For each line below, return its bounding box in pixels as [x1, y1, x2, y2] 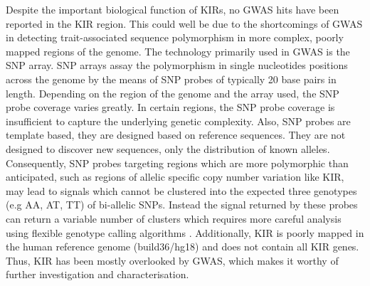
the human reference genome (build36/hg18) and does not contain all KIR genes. [6, 239, 359, 254]
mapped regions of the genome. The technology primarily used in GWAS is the [6, 43, 350, 58]
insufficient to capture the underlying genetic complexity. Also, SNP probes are [6, 113, 351, 128]
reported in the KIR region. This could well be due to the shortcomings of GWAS [6, 16, 363, 31]
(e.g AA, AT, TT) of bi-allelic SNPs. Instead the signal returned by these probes [6, 197, 358, 212]
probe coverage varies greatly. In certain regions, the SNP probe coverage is [6, 100, 335, 115]
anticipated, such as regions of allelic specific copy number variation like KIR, [6, 169, 344, 184]
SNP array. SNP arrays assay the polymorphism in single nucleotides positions [6, 58, 348, 73]
